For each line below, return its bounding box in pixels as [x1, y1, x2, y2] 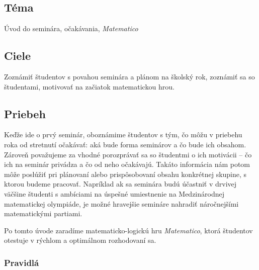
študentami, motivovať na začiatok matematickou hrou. [4, 81, 175, 92]
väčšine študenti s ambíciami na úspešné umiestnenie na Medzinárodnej [4, 188, 224, 199]
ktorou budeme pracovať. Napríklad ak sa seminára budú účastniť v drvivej [4, 178, 237, 189]
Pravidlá [4, 256, 39, 268]
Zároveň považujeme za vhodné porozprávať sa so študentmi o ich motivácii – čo [4, 149, 252, 159]
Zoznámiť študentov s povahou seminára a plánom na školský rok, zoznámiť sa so [4, 71, 255, 81]
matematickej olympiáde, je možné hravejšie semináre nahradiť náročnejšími [4, 198, 239, 209]
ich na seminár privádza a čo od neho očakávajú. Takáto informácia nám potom [4, 159, 250, 169]
